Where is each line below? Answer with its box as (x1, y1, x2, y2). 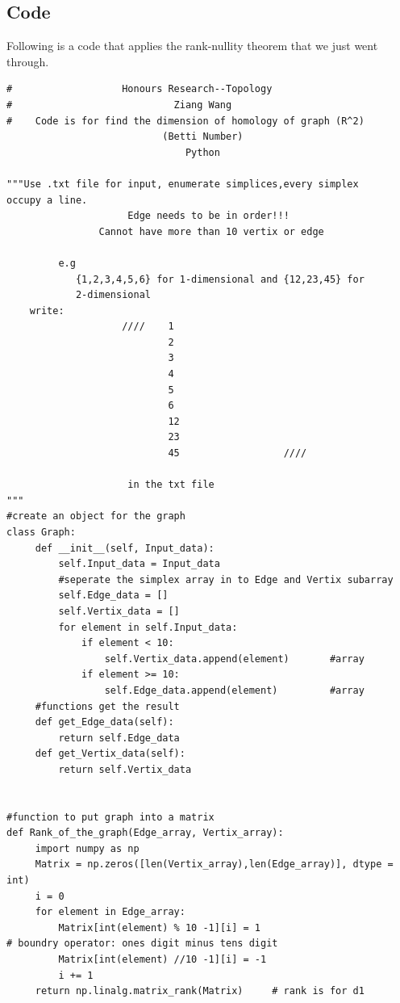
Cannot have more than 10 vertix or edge (98, 225, 324, 237)
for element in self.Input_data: (58, 621, 238, 633)
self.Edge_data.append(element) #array (104, 684, 365, 696)
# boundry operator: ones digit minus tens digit (6, 938, 278, 950)
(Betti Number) (162, 131, 244, 143)
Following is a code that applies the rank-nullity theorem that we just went (6, 37, 378, 54)
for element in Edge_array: (35, 906, 185, 918)
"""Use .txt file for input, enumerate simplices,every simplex (6, 178, 359, 190)
